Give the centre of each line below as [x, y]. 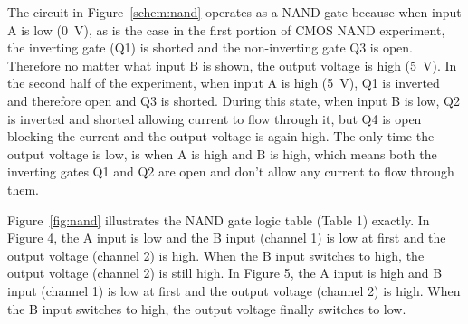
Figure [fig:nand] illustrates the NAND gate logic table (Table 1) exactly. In [219, 219]
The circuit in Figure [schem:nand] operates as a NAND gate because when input [234, 12]
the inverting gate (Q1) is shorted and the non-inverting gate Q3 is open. [210, 48]
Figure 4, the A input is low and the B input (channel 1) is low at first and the [227, 238]
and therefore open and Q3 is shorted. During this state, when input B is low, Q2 [234, 100]
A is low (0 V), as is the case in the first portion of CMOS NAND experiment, [226, 29]
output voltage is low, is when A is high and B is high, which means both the [222, 153]
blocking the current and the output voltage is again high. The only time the [221, 136]
